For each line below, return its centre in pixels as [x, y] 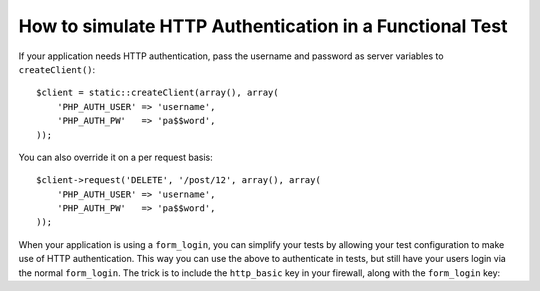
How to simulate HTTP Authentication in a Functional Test [263, 26]
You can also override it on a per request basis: [116, 157]
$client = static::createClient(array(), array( [157, 93]
